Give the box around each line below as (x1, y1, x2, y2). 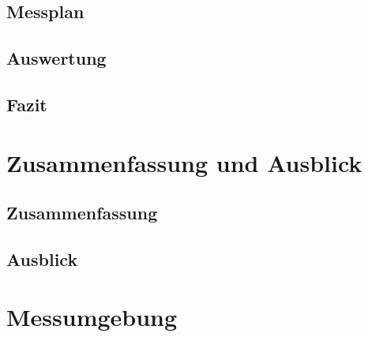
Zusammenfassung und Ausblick (6, 146, 362, 178)
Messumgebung (6, 301, 178, 333)
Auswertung (6, 46, 107, 70)
